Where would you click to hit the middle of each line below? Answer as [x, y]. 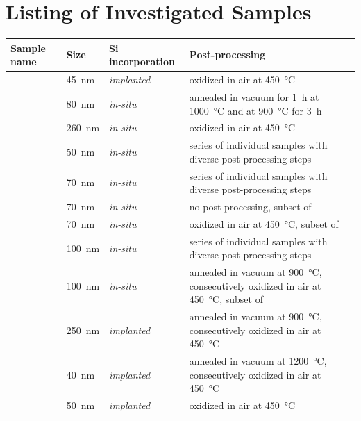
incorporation [142, 61]
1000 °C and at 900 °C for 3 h [255, 110]
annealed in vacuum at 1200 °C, [258, 361]
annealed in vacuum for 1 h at [254, 96]
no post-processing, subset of [250, 207]
